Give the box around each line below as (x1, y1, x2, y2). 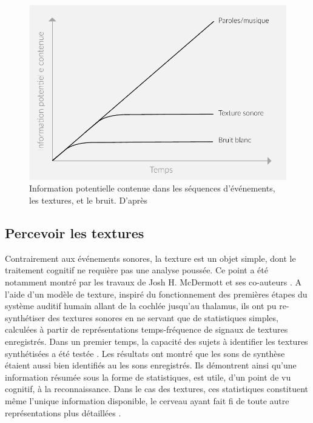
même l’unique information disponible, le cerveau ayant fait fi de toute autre (5, 394, 289, 407)
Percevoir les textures (5, 223, 144, 242)
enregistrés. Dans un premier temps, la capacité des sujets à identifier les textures (5, 335, 308, 347)
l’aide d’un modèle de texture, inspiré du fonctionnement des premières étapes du (5, 287, 308, 300)
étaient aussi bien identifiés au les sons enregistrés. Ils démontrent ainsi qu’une (5, 359, 297, 371)
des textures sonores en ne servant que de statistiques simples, (47, 311, 278, 324)
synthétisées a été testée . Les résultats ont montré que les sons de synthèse (5, 347, 285, 359)
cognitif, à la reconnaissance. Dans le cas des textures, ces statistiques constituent (5, 382, 308, 395)
